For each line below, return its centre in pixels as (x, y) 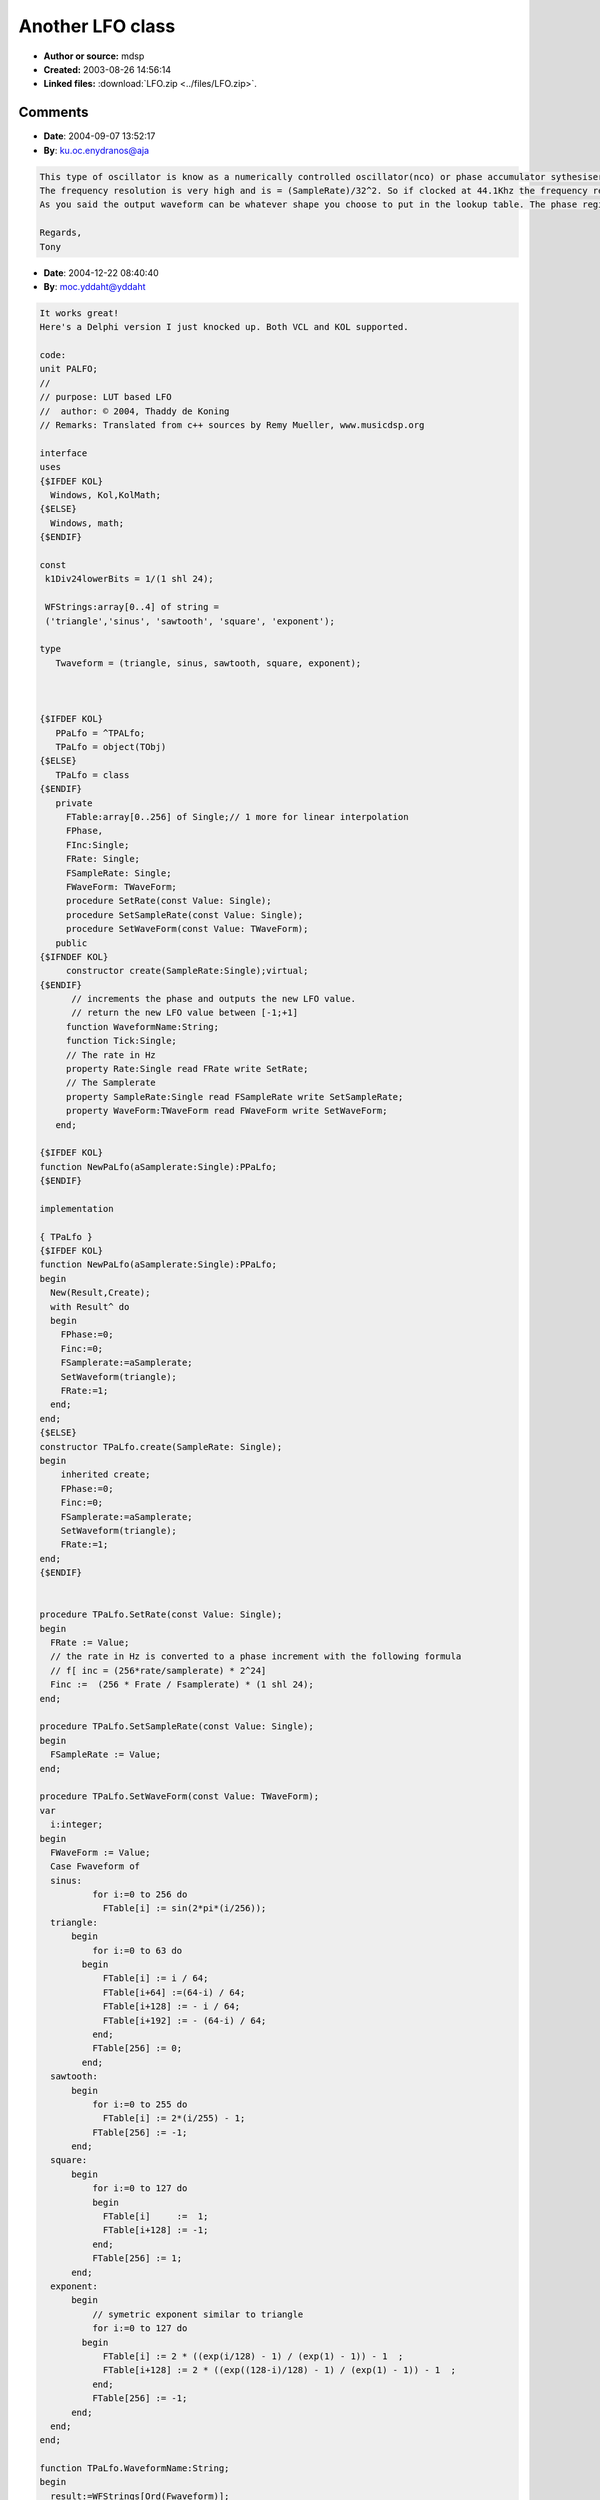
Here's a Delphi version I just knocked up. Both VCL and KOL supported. (224, 327)
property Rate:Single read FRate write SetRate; (187, 1069)
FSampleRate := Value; (106, 1754)
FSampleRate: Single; (118, 873)
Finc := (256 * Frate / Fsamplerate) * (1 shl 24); (182, 1684)
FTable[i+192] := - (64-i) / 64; (184, 2020)
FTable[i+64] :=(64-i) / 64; (174, 1992)
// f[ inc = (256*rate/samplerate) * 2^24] (158, 1670)
